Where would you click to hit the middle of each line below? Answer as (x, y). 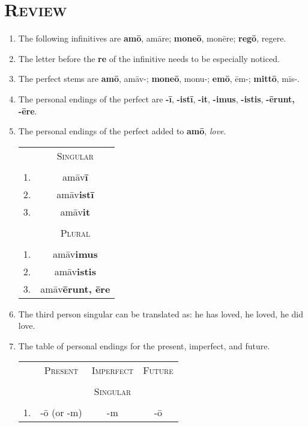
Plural (75, 232)
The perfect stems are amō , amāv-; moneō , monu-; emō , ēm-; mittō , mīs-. (159, 79)
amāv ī (75, 176)
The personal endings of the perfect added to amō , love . (122, 131)
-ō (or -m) (61, 413)
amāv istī (75, 194)
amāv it (75, 211)
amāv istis (75, 271)
